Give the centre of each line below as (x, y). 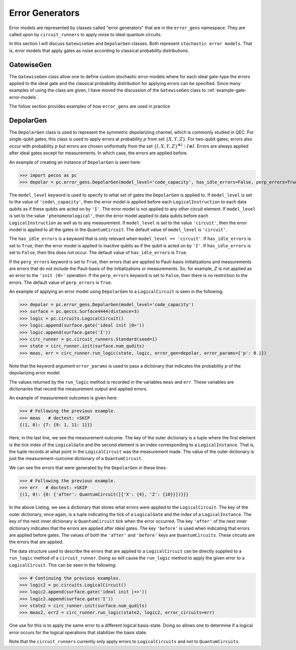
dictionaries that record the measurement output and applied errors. (78, 389)
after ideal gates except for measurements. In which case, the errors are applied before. (98, 153)
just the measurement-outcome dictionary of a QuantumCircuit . (76, 459)
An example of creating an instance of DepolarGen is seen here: (75, 162)
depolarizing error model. (35, 373)
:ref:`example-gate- (227, 90)
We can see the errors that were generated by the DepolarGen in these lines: (88, 467)
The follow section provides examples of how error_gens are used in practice (90, 106)
